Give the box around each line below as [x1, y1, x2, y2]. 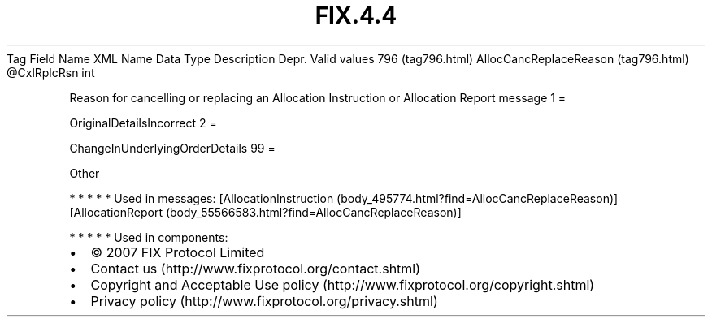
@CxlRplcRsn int [7, 65, 95, 80]
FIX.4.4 [315, 2, 397, 29]
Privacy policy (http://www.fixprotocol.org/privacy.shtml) [90, 292, 438, 309]
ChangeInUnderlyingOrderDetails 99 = [69, 140, 276, 155]
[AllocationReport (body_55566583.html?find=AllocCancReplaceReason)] [69, 205, 462, 219]
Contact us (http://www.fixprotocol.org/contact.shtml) [90, 260, 421, 277]
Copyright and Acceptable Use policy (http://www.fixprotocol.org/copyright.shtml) [90, 276, 595, 293]
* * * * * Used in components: [69, 230, 228, 244]
